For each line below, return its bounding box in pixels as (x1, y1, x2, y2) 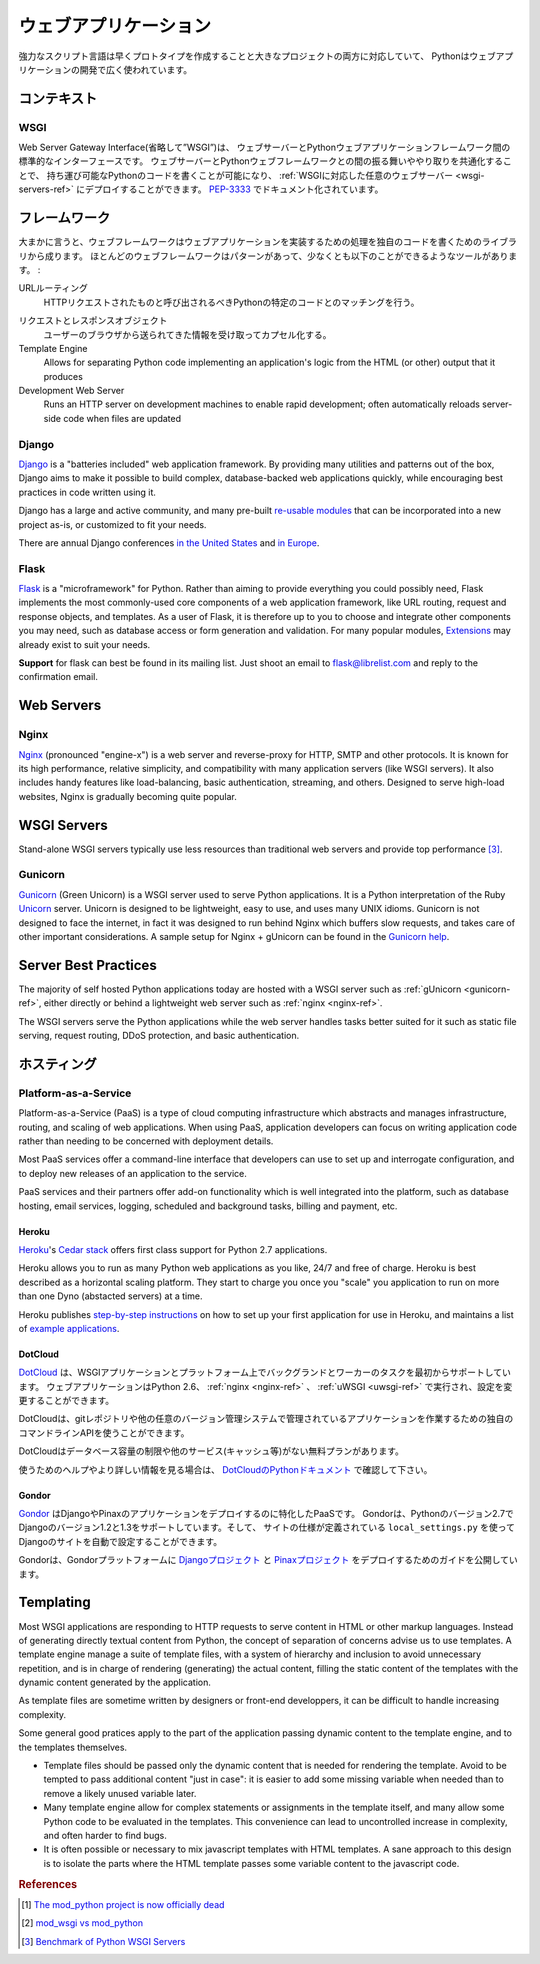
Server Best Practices (18, 956, 157, 974)
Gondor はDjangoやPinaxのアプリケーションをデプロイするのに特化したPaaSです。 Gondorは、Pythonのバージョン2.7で (18, 1508, 514, 1520)
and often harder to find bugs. (43, 1829, 167, 1841)
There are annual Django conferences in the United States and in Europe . (18, 536, 320, 549)
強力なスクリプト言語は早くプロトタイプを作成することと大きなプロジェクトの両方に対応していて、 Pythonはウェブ (18, 50, 496, 62)
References (18, 1877, 78, 1891)
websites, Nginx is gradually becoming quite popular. (18, 790, 237, 802)
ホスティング (18, 1055, 97, 1072)
